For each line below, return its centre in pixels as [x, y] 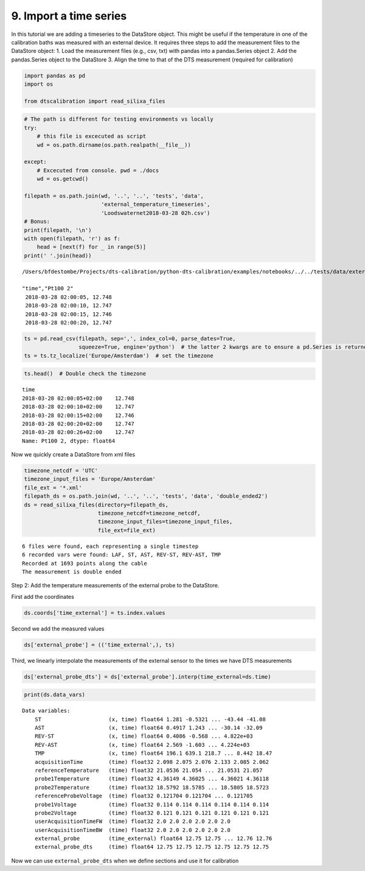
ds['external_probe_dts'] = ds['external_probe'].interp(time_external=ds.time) [148, 677]
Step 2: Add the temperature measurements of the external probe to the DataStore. [115, 586]
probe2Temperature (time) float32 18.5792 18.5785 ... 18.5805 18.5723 [152, 787]
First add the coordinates [43, 596]
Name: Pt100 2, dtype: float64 [69, 441]
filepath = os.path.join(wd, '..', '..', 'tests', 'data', [114, 196]
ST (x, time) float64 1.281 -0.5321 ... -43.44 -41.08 [150, 719]
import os [39, 84]
